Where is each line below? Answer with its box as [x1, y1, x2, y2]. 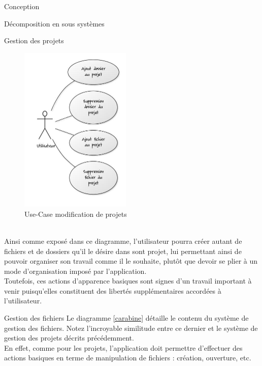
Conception [4, 1, 40, 11]
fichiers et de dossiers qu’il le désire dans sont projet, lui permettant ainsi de [4, 245, 242, 256]
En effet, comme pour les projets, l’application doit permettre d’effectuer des [4, 342, 243, 353]
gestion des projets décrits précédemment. [4, 332, 134, 343]
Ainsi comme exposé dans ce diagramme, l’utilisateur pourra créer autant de [4, 235, 242, 246]
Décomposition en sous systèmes [4, 18, 105, 29]
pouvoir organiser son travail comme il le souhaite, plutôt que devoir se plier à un [4, 256, 258, 266]
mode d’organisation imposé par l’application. [4, 265, 147, 276]
